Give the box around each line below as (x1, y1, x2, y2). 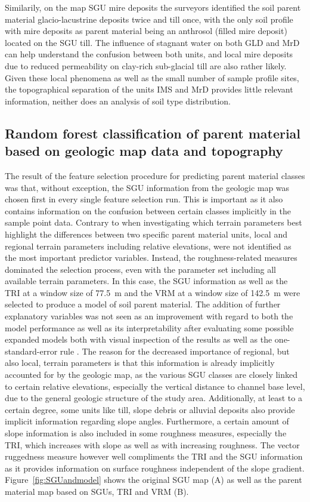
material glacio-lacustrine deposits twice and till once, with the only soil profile (5, 13, 293, 25)
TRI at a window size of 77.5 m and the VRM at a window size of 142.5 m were (5, 286, 300, 298)
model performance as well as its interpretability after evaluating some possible (5, 321, 294, 334)
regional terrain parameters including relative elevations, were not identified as (5, 239, 292, 252)
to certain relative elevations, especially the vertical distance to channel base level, (5, 380, 305, 392)
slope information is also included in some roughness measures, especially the (5, 427, 287, 439)
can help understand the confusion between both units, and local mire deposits (5, 48, 293, 60)
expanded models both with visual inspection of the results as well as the (5, 333, 272, 346)
